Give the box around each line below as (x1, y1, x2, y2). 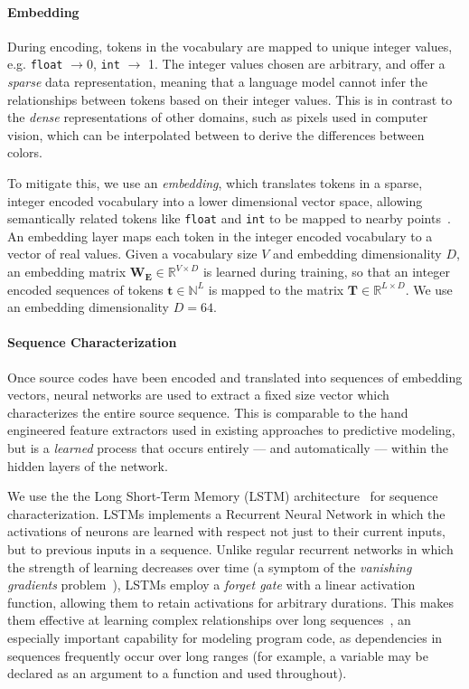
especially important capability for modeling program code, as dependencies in (7, 628, 443, 647)
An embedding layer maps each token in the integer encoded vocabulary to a (7, 226, 433, 245)
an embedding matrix (7, 262, 127, 281)
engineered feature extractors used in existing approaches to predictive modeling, (7, 420, 455, 439)
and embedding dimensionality (272, 244, 442, 263)
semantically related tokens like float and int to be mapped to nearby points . (7, 209, 451, 228)
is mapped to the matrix (208, 279, 344, 298)
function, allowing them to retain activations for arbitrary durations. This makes (7, 592, 455, 611)
